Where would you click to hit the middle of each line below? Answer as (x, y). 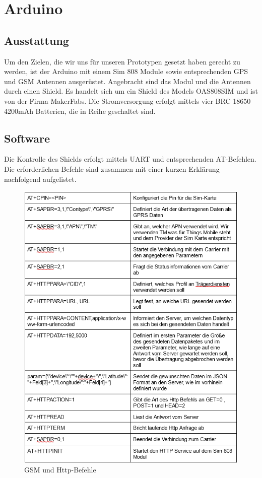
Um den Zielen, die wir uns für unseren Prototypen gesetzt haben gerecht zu (122, 61)
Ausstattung (37, 40)
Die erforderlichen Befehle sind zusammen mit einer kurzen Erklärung (112, 168)
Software (27, 138)
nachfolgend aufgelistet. (40, 179)
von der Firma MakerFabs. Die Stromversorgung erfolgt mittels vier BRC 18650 (127, 100)
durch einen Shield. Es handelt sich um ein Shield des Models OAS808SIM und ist (131, 91)
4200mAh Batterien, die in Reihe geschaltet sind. (80, 111)
